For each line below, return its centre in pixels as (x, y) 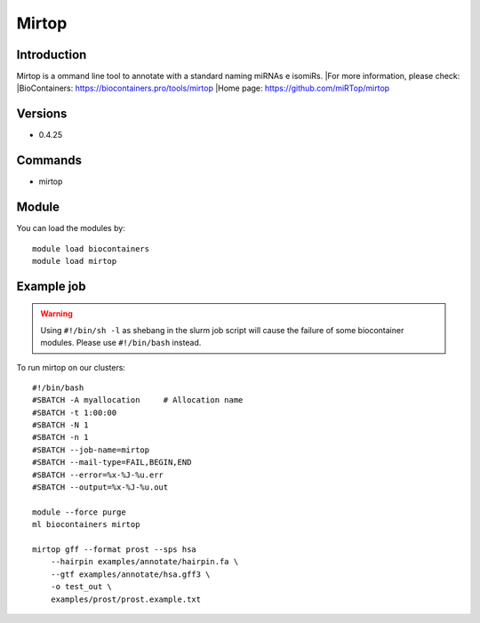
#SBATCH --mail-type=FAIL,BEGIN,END (112, 463)
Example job (51, 286)
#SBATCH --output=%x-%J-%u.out (100, 487)
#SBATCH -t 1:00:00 (75, 412)
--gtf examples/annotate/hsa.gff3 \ (130, 574)
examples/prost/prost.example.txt (126, 599)
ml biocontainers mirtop (86, 525)
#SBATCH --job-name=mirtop (91, 450)
